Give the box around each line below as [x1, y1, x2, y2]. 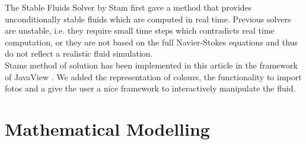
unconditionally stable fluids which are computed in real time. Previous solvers [5, 12, 291, 25]
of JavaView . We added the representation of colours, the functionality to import [5, 70, 302, 83]
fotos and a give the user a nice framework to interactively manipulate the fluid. [5, 82, 296, 94]
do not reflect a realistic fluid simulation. [5, 47, 153, 60]
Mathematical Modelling [5, 116, 210, 140]
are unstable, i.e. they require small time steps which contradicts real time [5, 24, 275, 37]
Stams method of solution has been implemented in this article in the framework [5, 58, 298, 71]
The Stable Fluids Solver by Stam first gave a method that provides [5, 1, 252, 13]
